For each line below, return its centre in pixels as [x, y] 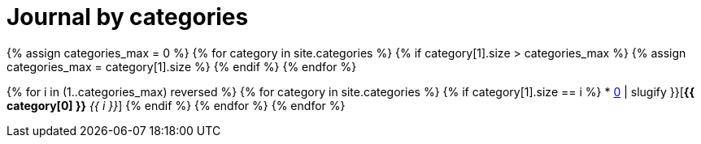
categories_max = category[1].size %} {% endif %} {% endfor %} [182, 66]
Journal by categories [128, 17]
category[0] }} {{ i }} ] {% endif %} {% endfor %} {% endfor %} [176, 105]
